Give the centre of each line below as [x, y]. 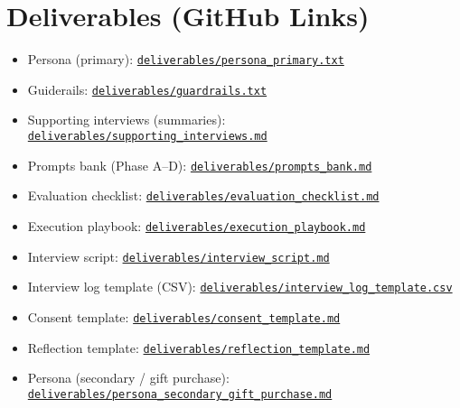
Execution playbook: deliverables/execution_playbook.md [197, 226]
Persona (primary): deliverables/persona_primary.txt [186, 59]
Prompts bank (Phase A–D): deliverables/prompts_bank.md [200, 165]
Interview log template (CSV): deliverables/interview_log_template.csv [240, 287]
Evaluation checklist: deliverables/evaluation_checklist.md [203, 195]
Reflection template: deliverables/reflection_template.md [199, 347]
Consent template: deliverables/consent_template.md [184, 316]
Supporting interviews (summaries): [127, 120]
